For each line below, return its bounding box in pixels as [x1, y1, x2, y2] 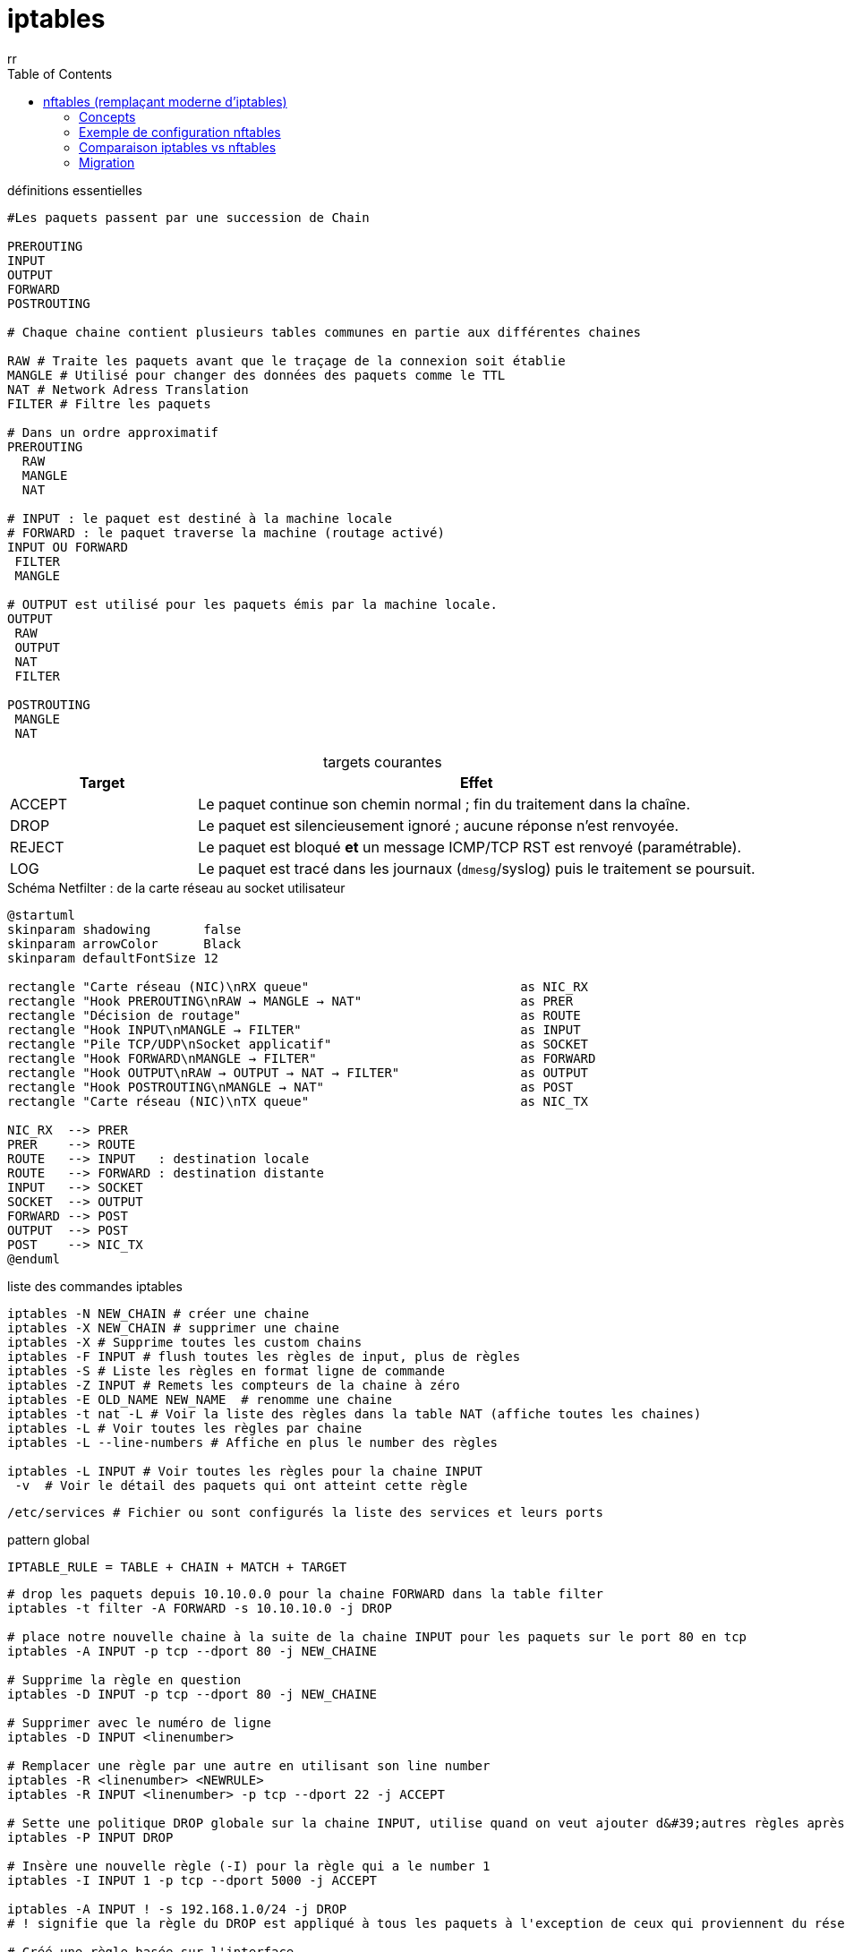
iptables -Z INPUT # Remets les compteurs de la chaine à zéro [7, 1377, 460, 1392]
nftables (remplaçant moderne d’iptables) [43, 93, 287, 109]
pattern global [7, 1531, 90, 1547]
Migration [79, 154, 135, 170]
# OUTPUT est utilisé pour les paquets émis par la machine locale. [7, 596, 498, 612]
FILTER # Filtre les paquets [7, 396, 211, 411]
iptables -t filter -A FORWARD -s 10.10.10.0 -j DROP [7, 1600, 392, 1615]
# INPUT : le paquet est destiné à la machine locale [7, 510, 392, 526]
